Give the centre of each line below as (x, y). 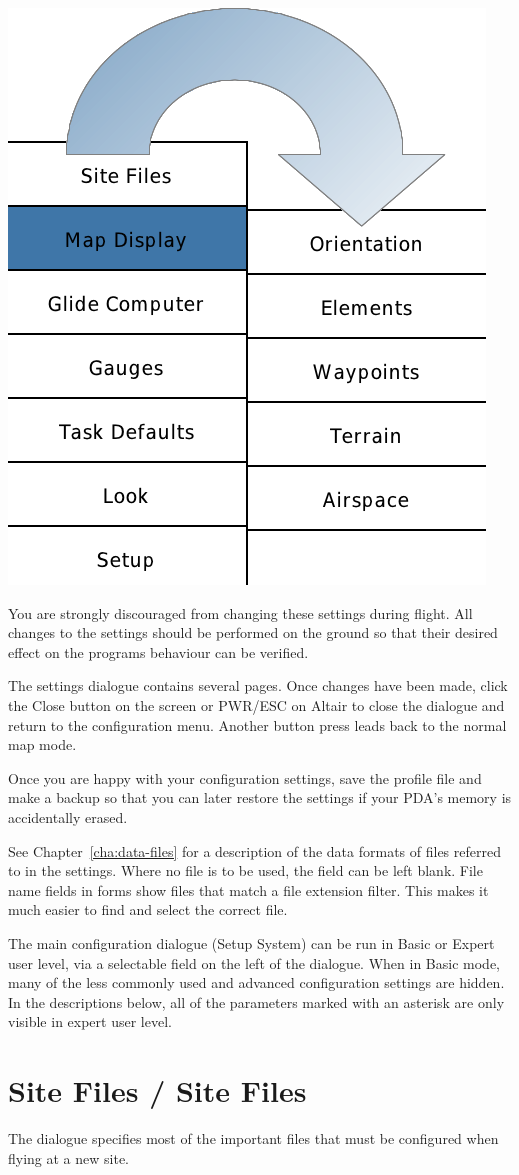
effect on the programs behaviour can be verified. (158, 651)
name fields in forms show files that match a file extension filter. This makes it (248, 889)
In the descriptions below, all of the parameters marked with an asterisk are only (256, 1001)
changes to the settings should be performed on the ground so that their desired (253, 632)
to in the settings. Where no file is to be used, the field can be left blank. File (245, 870)
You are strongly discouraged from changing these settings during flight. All (240, 612)
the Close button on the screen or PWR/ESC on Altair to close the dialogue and (256, 704)
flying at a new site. (69, 1157)
